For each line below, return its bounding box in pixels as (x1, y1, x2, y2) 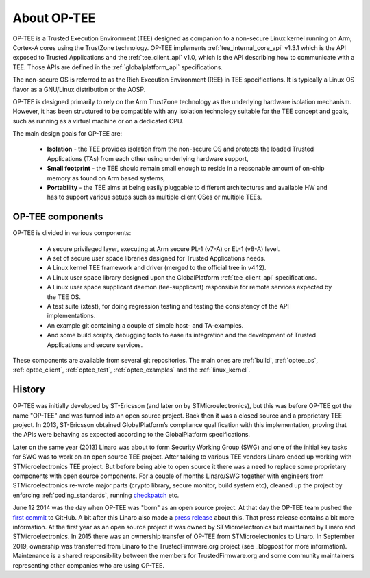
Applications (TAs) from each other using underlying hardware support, (47, 154, 249, 162)
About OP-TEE (12, 10, 96, 25)
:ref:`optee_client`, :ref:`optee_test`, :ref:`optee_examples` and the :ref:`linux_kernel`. (12, 365, 250, 374)
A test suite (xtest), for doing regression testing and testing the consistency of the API (47, 302, 289, 311)
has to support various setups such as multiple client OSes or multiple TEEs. (47, 193, 262, 202)
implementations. (47, 312, 96, 320)
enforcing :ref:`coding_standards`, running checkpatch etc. (12, 491, 180, 499)
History (12, 384, 46, 396)
